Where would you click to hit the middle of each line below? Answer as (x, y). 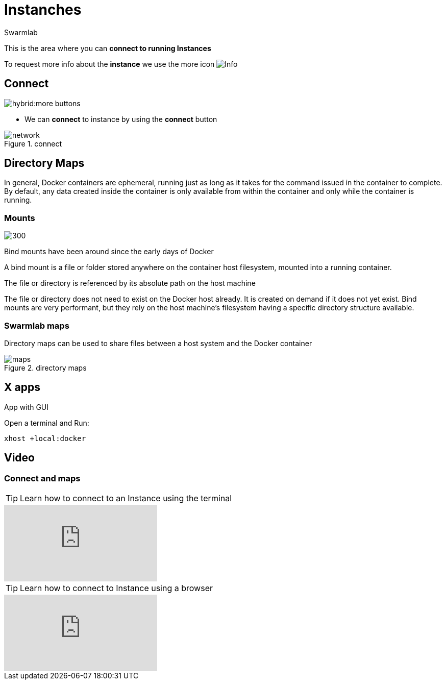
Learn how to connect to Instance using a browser (116, 588)
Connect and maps (42, 478)
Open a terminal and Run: (47, 423)
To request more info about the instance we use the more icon (109, 64)
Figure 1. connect (33, 143)
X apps (22, 387)
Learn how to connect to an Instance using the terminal (126, 498)
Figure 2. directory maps (45, 368)
